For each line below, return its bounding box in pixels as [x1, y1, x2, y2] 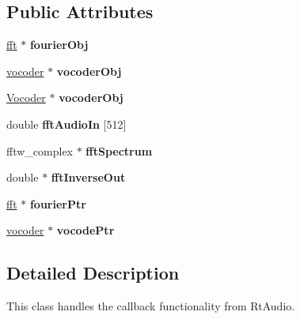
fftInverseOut [51, 169, 126, 186]
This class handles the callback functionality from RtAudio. [6, 298, 295, 314]
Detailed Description [6, 261, 180, 285]
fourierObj [29, 36, 89, 53]
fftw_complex [6, 142, 73, 159]
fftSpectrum [85, 142, 153, 159]
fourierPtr [29, 195, 86, 212]
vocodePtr [56, 222, 115, 238]
